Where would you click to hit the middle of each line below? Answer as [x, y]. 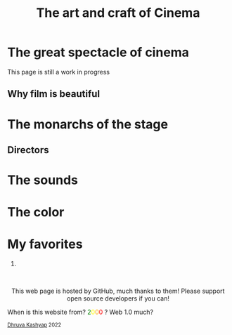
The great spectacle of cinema [98, 52]
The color [36, 212]
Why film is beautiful [54, 94]
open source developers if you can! [118, 298]
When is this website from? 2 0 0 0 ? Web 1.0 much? [80, 312]
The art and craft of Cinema [118, 13]
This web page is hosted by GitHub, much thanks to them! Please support [118, 291]
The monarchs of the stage [88, 124]
